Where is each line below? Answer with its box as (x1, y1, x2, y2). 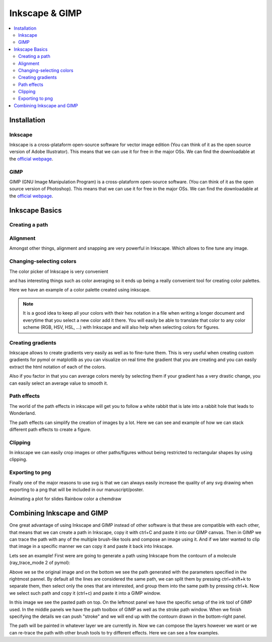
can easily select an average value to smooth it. (9, 380, 108, 386)
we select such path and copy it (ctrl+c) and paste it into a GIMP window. (9, 590, 161, 596)
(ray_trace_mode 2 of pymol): (9, 559, 71, 566)
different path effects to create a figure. (9, 426, 92, 433)
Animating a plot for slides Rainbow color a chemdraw (9, 496, 122, 502)
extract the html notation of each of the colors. (9, 364, 106, 370)
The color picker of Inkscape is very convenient (9, 268, 108, 274)
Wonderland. (9, 410, 36, 416)
